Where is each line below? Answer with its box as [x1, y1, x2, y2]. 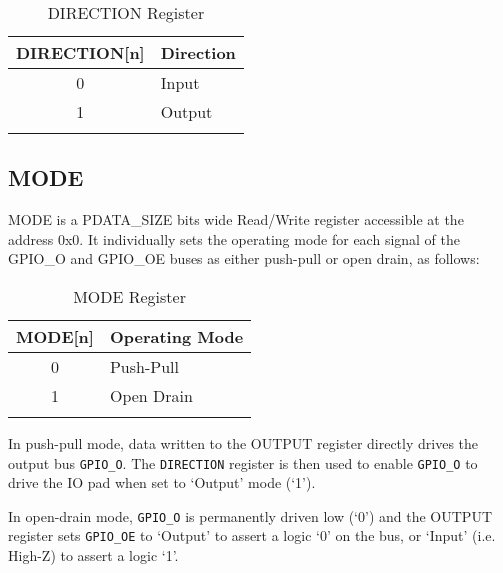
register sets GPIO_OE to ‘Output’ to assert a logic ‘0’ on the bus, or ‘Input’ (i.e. [8, 525, 496, 546]
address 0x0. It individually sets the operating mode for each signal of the [8, 228, 461, 249]
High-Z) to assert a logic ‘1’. [8, 545, 179, 566]
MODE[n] [16, 324, 94, 348]
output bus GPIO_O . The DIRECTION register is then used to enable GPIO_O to [8, 452, 478, 473]
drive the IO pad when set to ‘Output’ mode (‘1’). [8, 472, 316, 493]
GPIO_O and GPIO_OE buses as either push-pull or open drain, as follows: [8, 248, 480, 269]
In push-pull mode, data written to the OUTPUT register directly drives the [8, 432, 479, 453]
